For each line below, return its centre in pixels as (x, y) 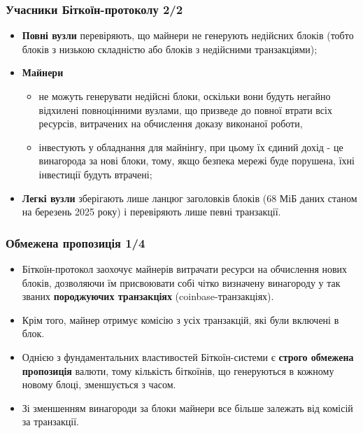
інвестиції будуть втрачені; (95, 174)
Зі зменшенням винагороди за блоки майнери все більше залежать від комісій (187, 407)
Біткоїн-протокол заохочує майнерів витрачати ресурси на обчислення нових (185, 268)
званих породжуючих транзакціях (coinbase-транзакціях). (148, 296)
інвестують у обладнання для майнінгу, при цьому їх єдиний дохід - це (191, 147)
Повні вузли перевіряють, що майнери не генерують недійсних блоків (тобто (188, 35)
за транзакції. (50, 421)
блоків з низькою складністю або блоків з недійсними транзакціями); (170, 49)
